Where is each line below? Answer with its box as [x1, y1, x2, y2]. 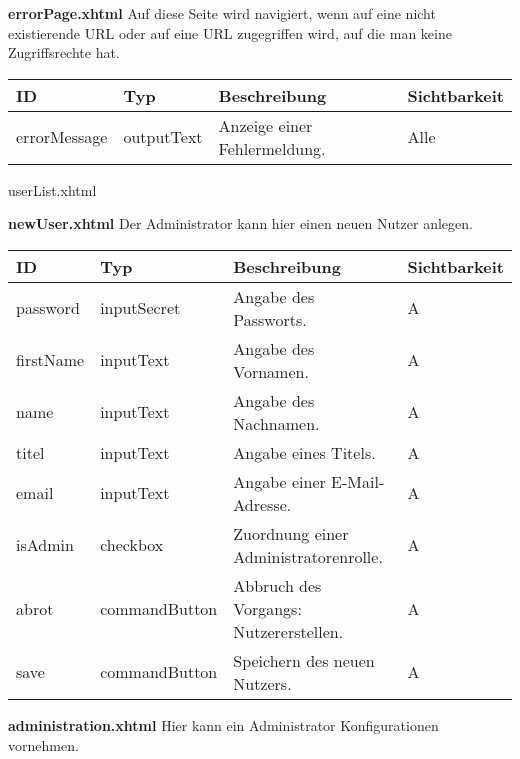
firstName [16, 348, 85, 372]
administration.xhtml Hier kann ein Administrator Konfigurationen [8, 714, 439, 735]
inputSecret [100, 296, 181, 320]
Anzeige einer [218, 113, 313, 137]
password [16, 296, 80, 320]
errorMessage [16, 125, 108, 149]
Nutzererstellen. [233, 619, 344, 643]
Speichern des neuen [233, 648, 375, 672]
